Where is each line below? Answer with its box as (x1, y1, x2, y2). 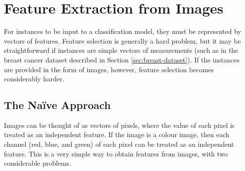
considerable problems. (4, 158, 71, 168)
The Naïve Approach (4, 97, 111, 112)
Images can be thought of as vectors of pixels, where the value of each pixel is (4, 120, 235, 130)
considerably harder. (4, 74, 65, 84)
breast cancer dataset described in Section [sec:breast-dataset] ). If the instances (4, 54, 240, 64)
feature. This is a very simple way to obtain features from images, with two (4, 148, 228, 158)
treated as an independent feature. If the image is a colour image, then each (4, 129, 229, 140)
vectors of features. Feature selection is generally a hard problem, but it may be (4, 35, 241, 46)
